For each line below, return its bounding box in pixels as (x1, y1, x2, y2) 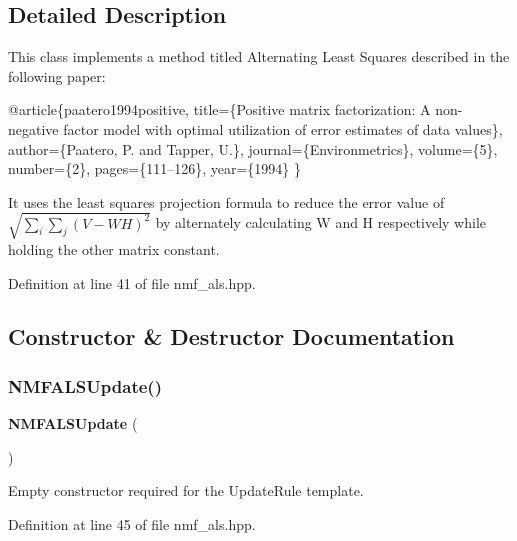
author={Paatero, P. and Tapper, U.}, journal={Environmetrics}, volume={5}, (8, 138, 498, 159)
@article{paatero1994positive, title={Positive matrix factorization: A (8, 99, 431, 120)
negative (8, 118, 59, 139)
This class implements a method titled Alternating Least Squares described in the (8, 46, 510, 67)
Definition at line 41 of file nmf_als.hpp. (8, 272, 256, 293)
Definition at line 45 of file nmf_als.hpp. (8, 513, 256, 534)
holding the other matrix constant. (8, 238, 220, 259)
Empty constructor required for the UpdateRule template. (8, 480, 364, 501)
